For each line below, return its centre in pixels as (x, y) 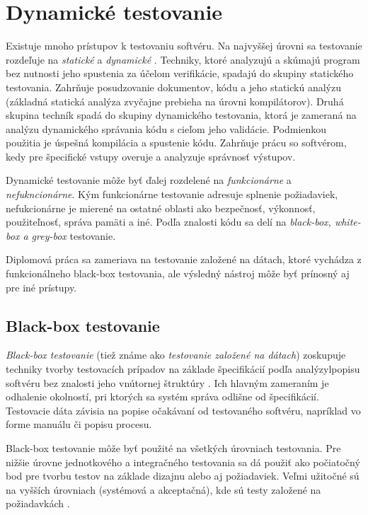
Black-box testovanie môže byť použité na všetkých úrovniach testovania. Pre (173, 447)
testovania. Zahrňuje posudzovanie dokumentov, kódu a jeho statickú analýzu (173, 87)
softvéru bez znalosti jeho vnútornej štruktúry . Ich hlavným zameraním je (167, 382)
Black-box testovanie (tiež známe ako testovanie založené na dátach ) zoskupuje (176, 355)
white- (347, 222)
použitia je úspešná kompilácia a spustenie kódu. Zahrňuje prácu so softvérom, (176, 143)
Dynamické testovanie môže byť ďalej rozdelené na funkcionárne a (149, 180)
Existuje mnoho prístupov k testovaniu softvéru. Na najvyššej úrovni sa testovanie (184, 46)
